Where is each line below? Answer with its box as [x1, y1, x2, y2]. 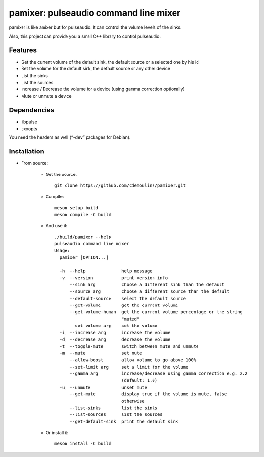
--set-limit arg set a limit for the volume [69, 364, 189, 370]
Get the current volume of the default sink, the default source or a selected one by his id [21, 59, 199, 65]
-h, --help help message [59, 268, 153, 274]
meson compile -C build [54, 212, 111, 218]
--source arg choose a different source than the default [69, 289, 230, 294]
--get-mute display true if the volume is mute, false [69, 392, 227, 397]
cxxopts [21, 126, 38, 131]
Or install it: [45, 430, 69, 435]
